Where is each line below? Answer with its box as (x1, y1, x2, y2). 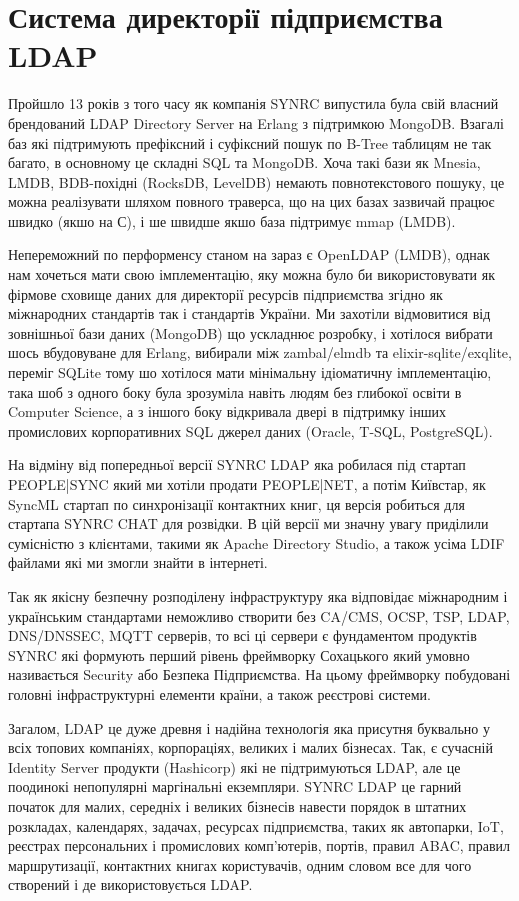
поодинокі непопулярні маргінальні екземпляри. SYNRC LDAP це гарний (8, 776, 462, 797)
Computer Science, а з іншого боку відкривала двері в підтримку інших (8, 401, 446, 422)
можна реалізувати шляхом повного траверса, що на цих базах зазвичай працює (8, 191, 495, 212)
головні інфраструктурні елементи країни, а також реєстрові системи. (8, 683, 431, 704)
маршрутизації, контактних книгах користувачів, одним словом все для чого (8, 854, 472, 875)
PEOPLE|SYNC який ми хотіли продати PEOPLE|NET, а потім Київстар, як (8, 474, 486, 494)
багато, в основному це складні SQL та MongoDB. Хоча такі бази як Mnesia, (8, 152, 481, 173)
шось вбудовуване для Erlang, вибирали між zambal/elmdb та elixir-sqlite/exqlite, (8, 342, 512, 363)
